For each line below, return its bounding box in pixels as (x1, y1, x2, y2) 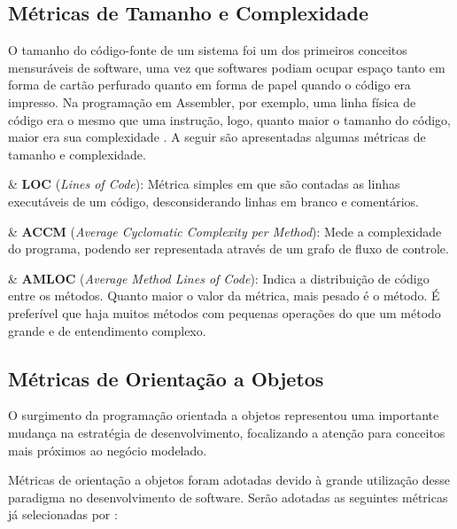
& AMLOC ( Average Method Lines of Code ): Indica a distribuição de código (8, 268, 430, 287)
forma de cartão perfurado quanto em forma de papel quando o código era (8, 75, 411, 94)
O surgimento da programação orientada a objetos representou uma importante (8, 406, 439, 424)
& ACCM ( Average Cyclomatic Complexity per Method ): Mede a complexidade (8, 222, 442, 240)
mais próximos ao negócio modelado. (8, 440, 207, 459)
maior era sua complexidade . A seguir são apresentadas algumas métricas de (8, 128, 426, 146)
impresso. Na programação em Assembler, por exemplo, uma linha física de (8, 92, 416, 111)
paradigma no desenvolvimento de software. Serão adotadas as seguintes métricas (8, 487, 448, 506)
